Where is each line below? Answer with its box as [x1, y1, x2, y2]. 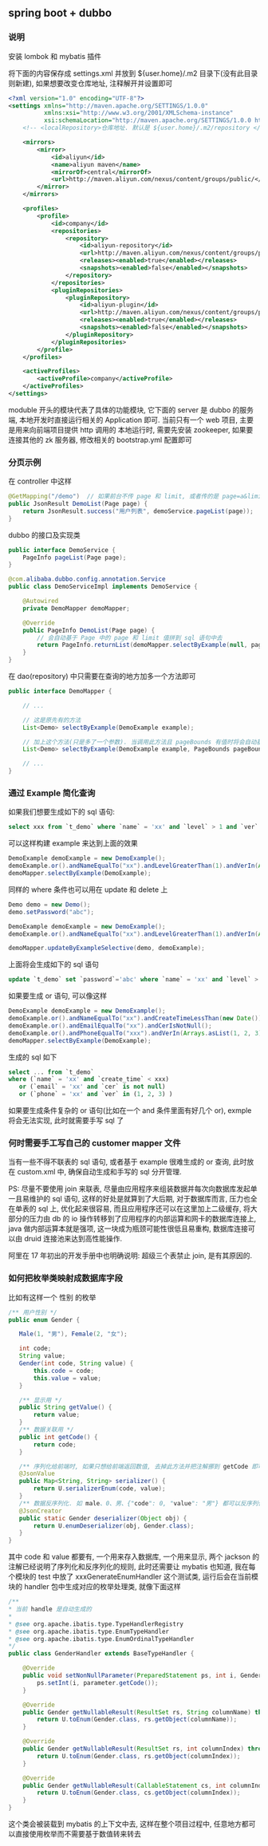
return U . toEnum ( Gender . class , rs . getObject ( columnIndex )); [37, 1752, 241, 1760]
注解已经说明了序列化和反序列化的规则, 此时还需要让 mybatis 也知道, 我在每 [8, 1562, 256, 1572]
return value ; [33, 1411, 81, 1419]
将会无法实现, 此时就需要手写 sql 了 [8, 1116, 124, 1126]
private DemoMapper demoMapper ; [22, 604, 130, 613]
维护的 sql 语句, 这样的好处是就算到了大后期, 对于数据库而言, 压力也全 [29, 1194, 258, 1204]
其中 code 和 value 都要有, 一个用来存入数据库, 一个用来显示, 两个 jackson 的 [8, 1552, 260, 1562]
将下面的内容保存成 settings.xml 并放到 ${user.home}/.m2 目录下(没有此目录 [8, 68, 258, 78]
